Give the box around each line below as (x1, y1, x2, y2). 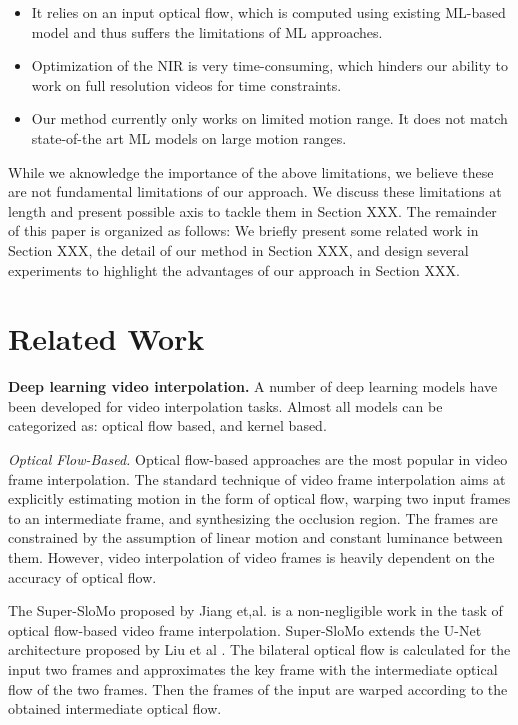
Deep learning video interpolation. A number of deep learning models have (8, 376, 498, 397)
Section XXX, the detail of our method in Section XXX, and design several (8, 239, 469, 260)
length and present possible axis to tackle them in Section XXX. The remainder (8, 200, 497, 221)
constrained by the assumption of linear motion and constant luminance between (8, 527, 503, 548)
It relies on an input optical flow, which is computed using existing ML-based (31, 2, 506, 22)
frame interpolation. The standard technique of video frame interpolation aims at (8, 468, 506, 489)
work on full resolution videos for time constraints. (31, 74, 342, 95)
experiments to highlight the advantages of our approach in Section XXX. (8, 259, 460, 280)
